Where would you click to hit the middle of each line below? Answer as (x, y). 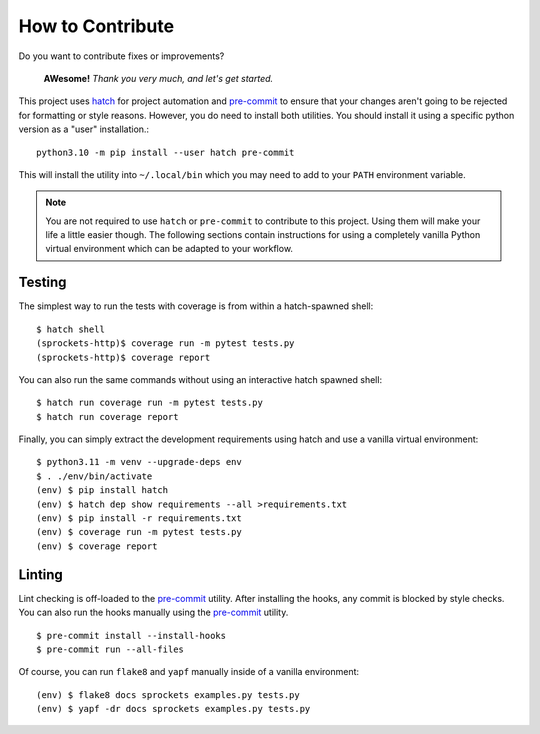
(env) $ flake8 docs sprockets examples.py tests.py (168, 694)
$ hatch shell (70, 329)
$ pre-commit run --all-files (110, 649)
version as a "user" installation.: (84, 129)
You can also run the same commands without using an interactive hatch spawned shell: (200, 379)
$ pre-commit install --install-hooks (131, 635)
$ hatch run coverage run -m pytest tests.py (150, 403)
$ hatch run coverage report (107, 416)
